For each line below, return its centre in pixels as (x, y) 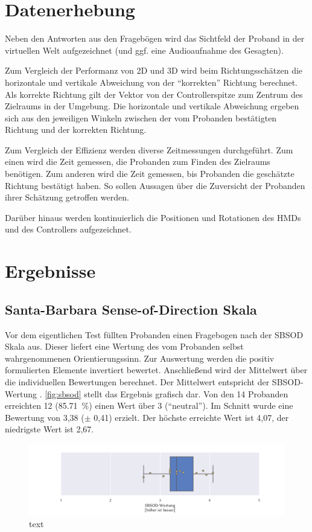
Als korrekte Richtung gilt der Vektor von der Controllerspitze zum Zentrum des (154, 94)
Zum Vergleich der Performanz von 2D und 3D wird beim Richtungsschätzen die (154, 70)
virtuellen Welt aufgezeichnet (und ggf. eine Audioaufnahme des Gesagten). (144, 50)
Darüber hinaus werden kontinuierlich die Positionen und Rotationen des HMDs (153, 217)
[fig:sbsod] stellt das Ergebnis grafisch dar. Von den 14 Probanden (167, 393)
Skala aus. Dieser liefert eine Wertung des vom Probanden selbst (124, 346)
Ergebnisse (50, 271)
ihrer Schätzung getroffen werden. (67, 197)
